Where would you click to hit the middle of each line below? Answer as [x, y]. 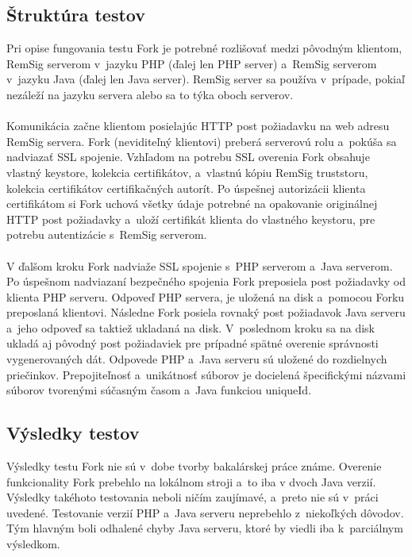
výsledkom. [33, 544]
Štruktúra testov [76, 15]
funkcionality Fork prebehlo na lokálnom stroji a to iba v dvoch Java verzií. [191, 481]
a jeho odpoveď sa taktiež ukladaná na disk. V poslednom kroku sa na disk [191, 327]
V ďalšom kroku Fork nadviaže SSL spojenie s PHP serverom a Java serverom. [200, 265]
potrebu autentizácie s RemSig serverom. [107, 234]
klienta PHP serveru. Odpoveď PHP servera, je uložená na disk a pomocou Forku [206, 296]
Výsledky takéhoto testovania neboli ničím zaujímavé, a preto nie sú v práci [193, 497]
